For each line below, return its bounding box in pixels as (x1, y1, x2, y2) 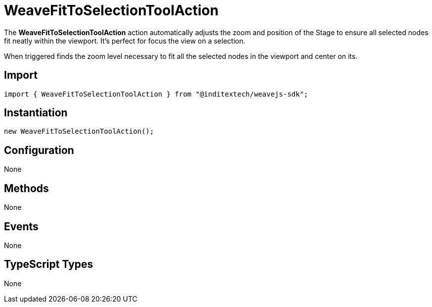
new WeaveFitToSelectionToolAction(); (4, 127, 154, 136)
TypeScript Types (4, 258, 93, 271)
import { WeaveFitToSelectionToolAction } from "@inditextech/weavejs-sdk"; (4, 90, 308, 98)
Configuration (4, 144, 74, 156)
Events (4, 220, 39, 233)
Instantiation (4, 106, 68, 119)
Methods (4, 182, 49, 195)
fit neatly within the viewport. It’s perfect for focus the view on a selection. (4, 36, 246, 45)
